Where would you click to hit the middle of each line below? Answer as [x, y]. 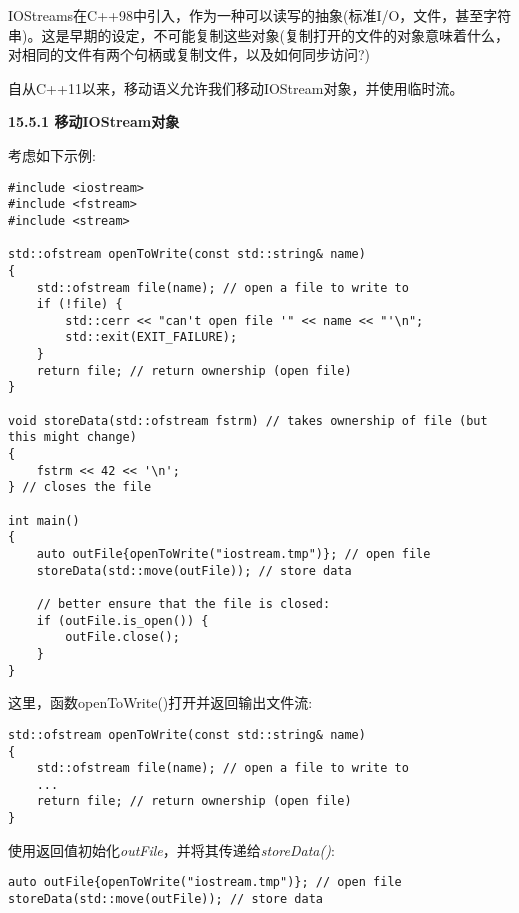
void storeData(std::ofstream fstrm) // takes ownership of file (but [248, 420]
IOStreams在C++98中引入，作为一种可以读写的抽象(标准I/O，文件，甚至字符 [260, 15]
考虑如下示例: [52, 154]
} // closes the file [80, 487]
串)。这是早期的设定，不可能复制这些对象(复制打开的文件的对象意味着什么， [258, 34]
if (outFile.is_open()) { [122, 620]
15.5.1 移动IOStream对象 [94, 121]
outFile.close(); [122, 637]
